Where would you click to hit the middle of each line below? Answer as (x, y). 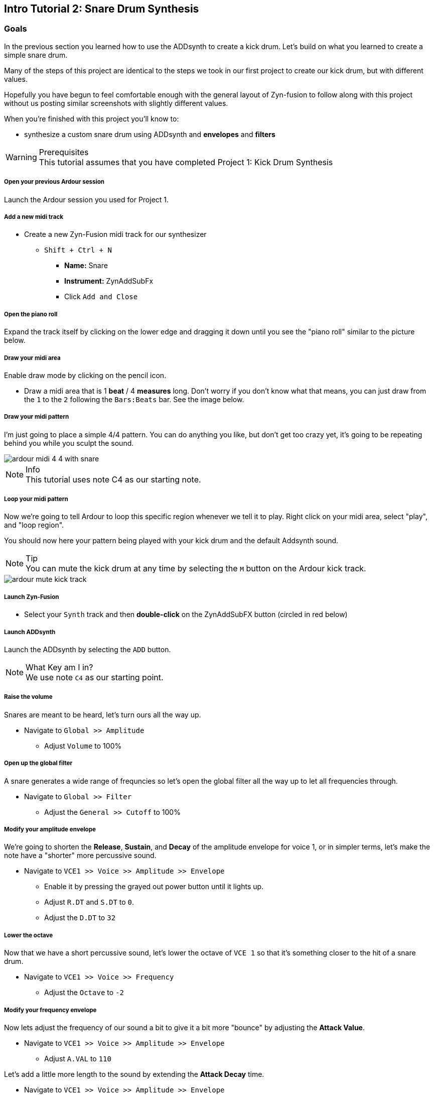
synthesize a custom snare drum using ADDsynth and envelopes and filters (150, 134)
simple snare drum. (36, 55)
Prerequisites (64, 152)
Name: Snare (86, 266)
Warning (21, 157)
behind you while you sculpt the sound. (69, 443)
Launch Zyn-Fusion (32, 597)
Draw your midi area (32, 358)
